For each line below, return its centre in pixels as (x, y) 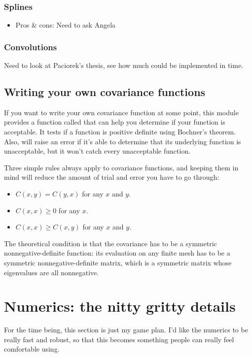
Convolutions (31, 47)
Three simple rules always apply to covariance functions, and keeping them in (121, 167)
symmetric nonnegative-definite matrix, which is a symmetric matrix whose (118, 262)
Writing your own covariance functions (105, 92)
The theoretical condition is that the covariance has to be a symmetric (110, 243)
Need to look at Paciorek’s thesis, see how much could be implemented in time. (124, 65)
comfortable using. (32, 349)
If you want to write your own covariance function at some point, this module (121, 112)
